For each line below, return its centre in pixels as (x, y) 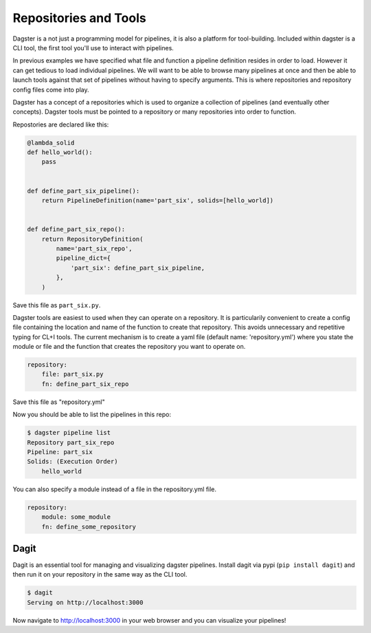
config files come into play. (51, 89)
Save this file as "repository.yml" (59, 402)
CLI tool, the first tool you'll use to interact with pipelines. (93, 47)
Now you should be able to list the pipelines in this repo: (92, 415)
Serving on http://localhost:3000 (85, 602)
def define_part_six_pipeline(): (83, 191)
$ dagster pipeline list (69, 433)
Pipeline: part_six (60, 452)
